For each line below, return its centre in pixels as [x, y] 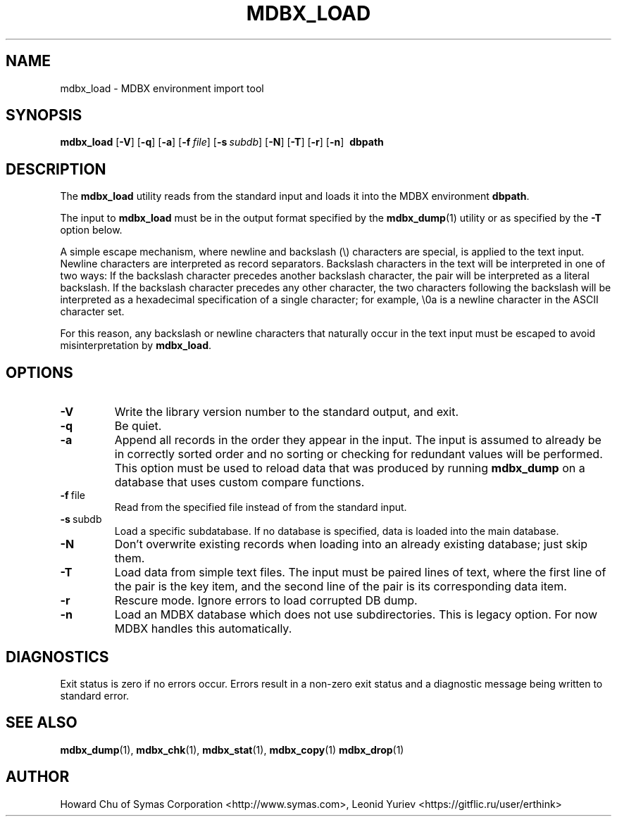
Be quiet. [138, 426]
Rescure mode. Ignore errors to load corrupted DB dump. [266, 601]
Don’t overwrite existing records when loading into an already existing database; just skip [351, 544]
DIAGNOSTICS [57, 657]
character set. [92, 312]
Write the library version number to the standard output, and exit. [287, 412]
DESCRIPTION [56, 169]
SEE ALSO [42, 723]
